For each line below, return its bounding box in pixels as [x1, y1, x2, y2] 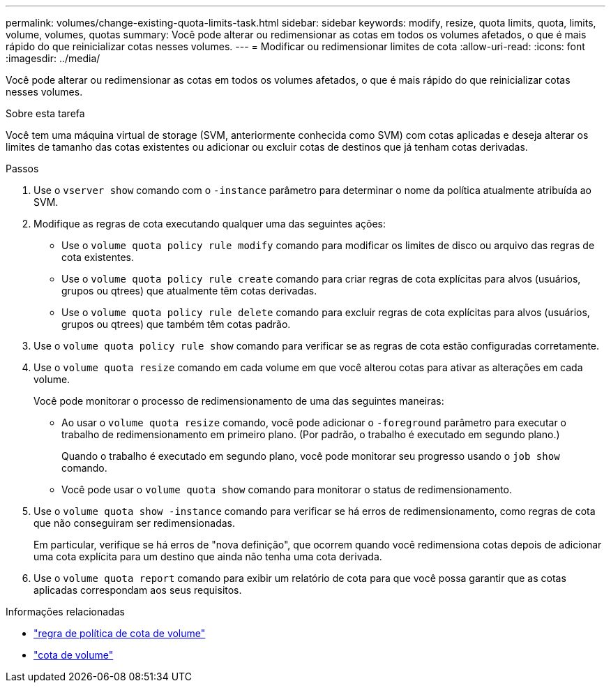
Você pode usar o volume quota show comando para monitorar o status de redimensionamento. [61, 484, 513, 495]
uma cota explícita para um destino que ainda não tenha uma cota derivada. [33, 551, 382, 562]
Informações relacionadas [6, 606, 125, 618]
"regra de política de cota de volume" [33, 627, 206, 639]
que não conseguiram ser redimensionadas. [33, 517, 236, 529]
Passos [6, 163, 39, 174]
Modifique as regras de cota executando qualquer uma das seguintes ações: [33, 218, 386, 230]
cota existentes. [61, 251, 135, 263]
